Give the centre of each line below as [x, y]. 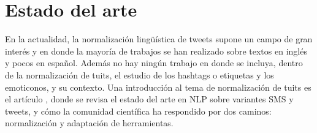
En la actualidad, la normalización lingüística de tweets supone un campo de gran [159, 39]
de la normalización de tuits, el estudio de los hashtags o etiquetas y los [139, 74]
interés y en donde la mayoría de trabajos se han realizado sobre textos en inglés [156, 51]
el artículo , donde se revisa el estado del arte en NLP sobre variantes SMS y [149, 99]
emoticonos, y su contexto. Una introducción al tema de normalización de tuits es [158, 87]
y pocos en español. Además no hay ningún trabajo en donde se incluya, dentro [154, 63]
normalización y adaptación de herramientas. [89, 123]
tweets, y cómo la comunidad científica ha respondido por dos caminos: [138, 111]
